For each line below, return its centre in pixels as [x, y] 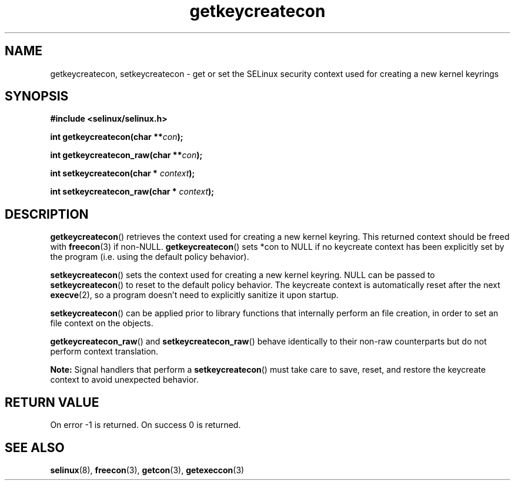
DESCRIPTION [47, 214]
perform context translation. [104, 352]
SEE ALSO [35, 447]
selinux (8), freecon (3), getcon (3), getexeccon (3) [147, 470]
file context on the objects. [102, 323]
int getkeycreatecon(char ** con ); [117, 137]
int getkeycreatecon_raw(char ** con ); [126, 155]
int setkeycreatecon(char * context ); [123, 173]
